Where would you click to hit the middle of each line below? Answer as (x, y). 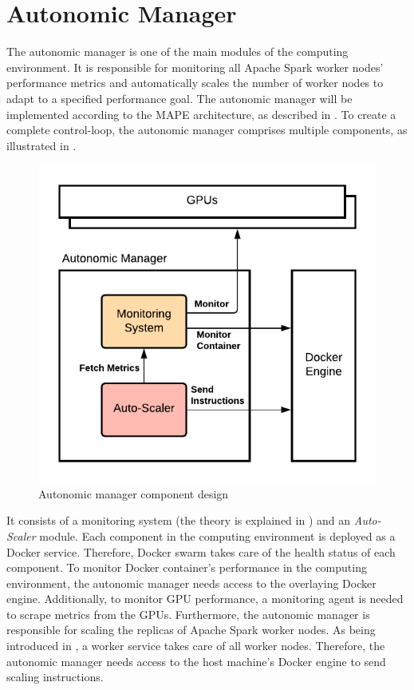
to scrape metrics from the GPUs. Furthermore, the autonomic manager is (188, 614)
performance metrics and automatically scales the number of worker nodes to (195, 83)
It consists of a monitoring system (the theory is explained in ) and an (179, 520)
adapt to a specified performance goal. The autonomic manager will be (179, 98)
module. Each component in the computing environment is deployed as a (217, 535)
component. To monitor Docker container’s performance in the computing (187, 567)
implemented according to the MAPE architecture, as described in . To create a (201, 114)
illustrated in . (41, 145)
